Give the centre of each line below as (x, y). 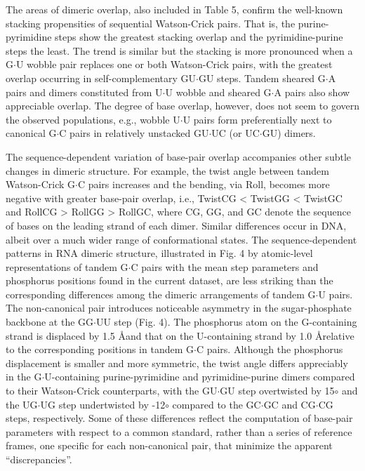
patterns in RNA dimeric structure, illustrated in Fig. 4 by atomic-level (159, 253)
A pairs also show (312, 92)
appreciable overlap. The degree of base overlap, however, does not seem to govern (183, 106)
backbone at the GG (50, 322)
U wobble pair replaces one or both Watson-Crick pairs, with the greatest (174, 64)
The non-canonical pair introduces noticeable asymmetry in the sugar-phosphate (179, 308)
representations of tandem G (67, 266)
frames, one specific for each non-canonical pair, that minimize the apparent (169, 445)
